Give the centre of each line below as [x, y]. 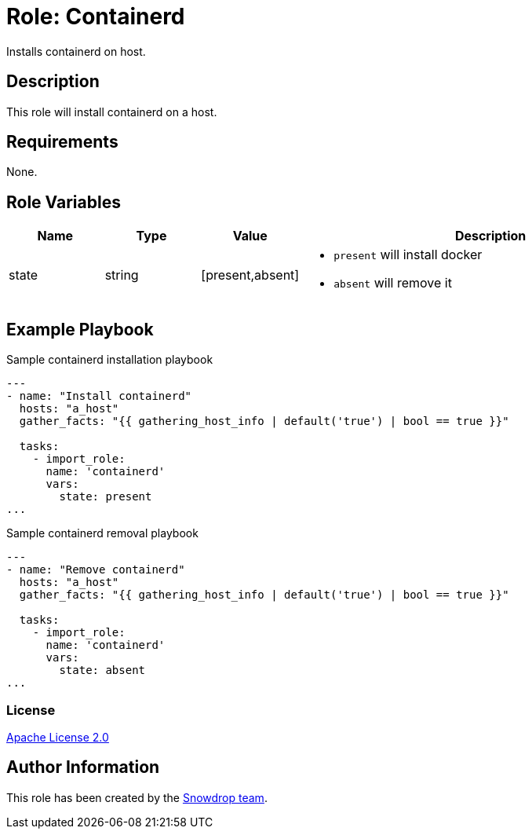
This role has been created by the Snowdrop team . [137, 797]
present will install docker [408, 255]
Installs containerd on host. [76, 51]
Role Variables [64, 202]
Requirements [62, 142]
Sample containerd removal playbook [102, 533]
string [122, 275]
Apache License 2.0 [58, 737]
